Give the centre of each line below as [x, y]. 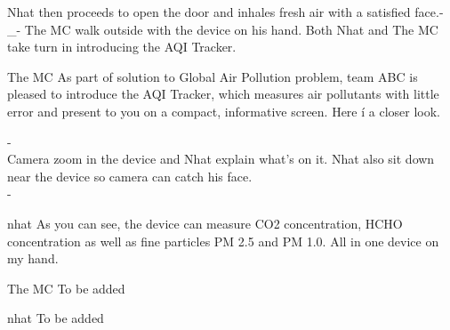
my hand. [33, 258]
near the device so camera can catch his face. [130, 176]
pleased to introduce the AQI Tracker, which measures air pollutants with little [223, 94]
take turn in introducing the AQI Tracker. [122, 47]
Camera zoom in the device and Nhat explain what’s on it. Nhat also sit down [221, 159]
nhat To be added [56, 318]
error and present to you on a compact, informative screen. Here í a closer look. [224, 111]
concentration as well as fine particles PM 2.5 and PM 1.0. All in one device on [223, 241]
